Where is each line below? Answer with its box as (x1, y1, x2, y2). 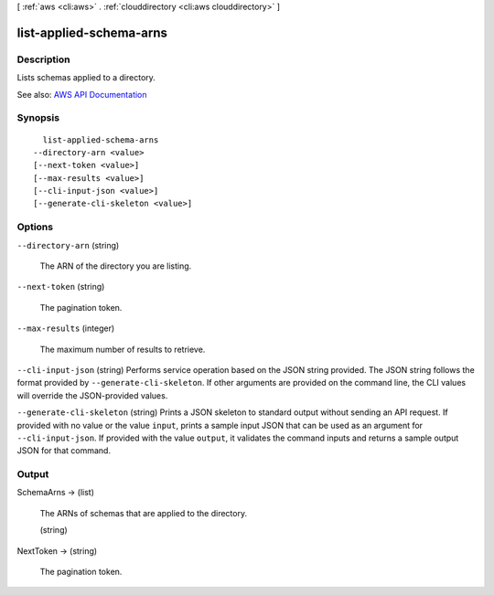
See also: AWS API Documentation (16, 89, 147, 100)
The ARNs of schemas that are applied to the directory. (39, 507, 247, 518)
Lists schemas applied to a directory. (16, 72, 156, 83)
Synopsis (16, 112, 59, 124)
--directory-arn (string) (16, 239, 120, 250)
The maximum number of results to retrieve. (39, 344, 206, 355)
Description (16, 53, 70, 66)
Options (16, 220, 54, 233)
